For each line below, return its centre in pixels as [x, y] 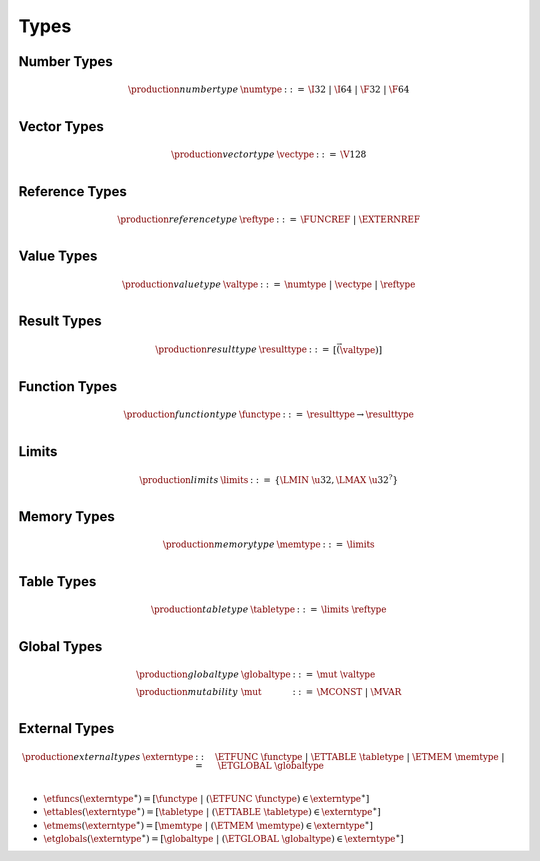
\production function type [180, 414]
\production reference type [177, 219]
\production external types [81, 756]
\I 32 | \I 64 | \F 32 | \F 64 [359, 89]
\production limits [179, 479]
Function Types [68, 386]
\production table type [199, 609]
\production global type [188, 674]
